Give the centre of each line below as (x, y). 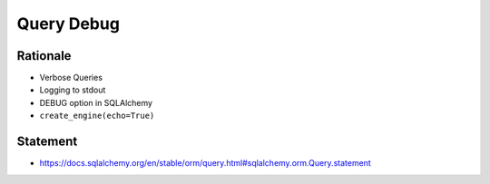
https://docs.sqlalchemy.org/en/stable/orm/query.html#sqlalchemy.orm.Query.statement (205, 163)
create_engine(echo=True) (97, 116)
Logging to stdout (73, 90)
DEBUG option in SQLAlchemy (96, 102)
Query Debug (68, 24)
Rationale (44, 56)
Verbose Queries (71, 78)
